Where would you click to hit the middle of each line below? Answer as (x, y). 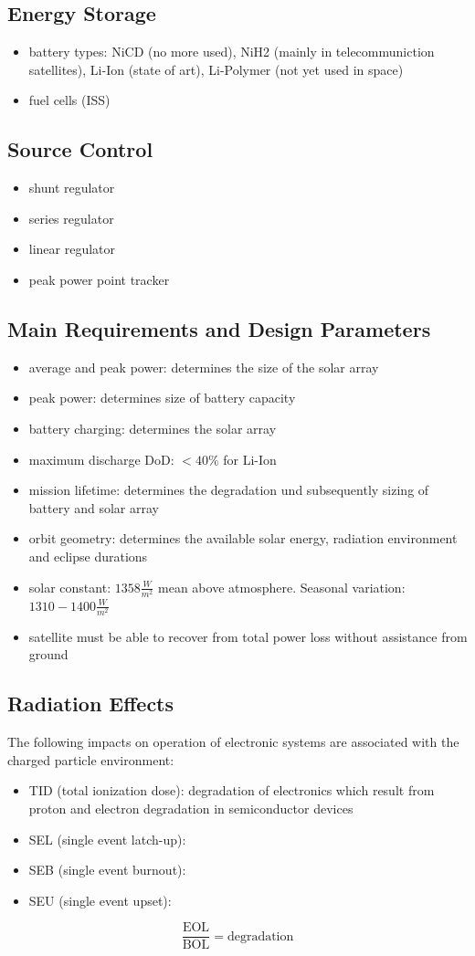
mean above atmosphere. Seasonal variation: (282, 587)
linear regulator (72, 249)
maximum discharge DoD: (101, 459)
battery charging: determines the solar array (153, 428)
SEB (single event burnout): (107, 870)
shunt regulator (72, 188)
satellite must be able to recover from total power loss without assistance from (248, 636)
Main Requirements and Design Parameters (219, 328)
